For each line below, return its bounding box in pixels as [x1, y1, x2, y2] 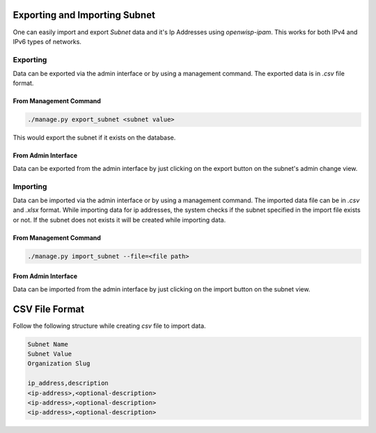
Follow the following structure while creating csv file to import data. [13, 321, 206, 330]
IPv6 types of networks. [13, 37, 81, 45]
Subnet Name [27, 340, 69, 348]
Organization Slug [27, 360, 91, 367]
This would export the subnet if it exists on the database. [13, 133, 176, 142]
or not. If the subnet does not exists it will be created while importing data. [13, 215, 226, 224]
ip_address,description [27, 379, 109, 387]
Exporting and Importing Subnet [13, 9, 156, 21]
